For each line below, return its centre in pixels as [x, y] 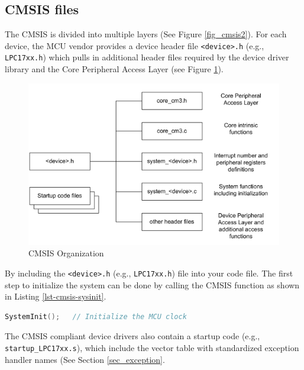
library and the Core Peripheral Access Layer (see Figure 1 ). [114, 69]
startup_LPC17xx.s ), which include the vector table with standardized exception [152, 347]
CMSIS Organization [66, 253]
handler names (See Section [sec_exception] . [85, 359]
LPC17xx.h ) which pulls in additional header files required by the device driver [147, 57]
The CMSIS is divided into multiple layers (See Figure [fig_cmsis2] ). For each [146, 34]
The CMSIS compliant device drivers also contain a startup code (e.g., [132, 336]
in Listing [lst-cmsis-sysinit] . [56, 296]
